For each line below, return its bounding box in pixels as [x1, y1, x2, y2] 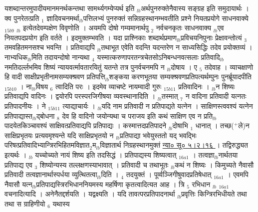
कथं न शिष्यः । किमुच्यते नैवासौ [175, 159, 254, 170]
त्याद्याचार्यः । [62, 100, 95, 111]
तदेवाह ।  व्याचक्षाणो [204, 61, 254, 72]
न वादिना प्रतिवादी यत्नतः [185, 91, 247, 101]
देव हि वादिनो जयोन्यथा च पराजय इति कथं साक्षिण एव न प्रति [62, 110, 213, 121]
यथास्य [52, 198, 70, 209]
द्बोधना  [36, 110, 57, 121]
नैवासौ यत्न [4, 179, 32, 189]
